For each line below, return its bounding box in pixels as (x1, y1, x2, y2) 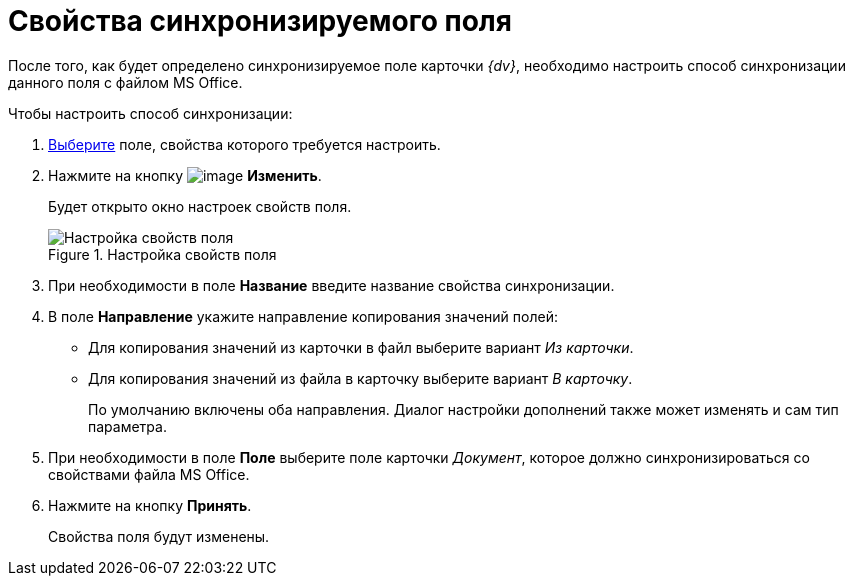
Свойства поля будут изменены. (48, 527, 270, 545)
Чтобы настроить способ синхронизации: (8, 104, 293, 122)
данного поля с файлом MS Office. (8, 73, 243, 91)
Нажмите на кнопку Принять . (48, 496, 252, 514)
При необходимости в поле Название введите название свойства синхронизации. (48, 276, 615, 294)
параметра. (88, 417, 167, 435)
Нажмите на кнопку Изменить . (48, 166, 322, 184)
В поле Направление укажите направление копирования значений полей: (48, 307, 558, 325)
